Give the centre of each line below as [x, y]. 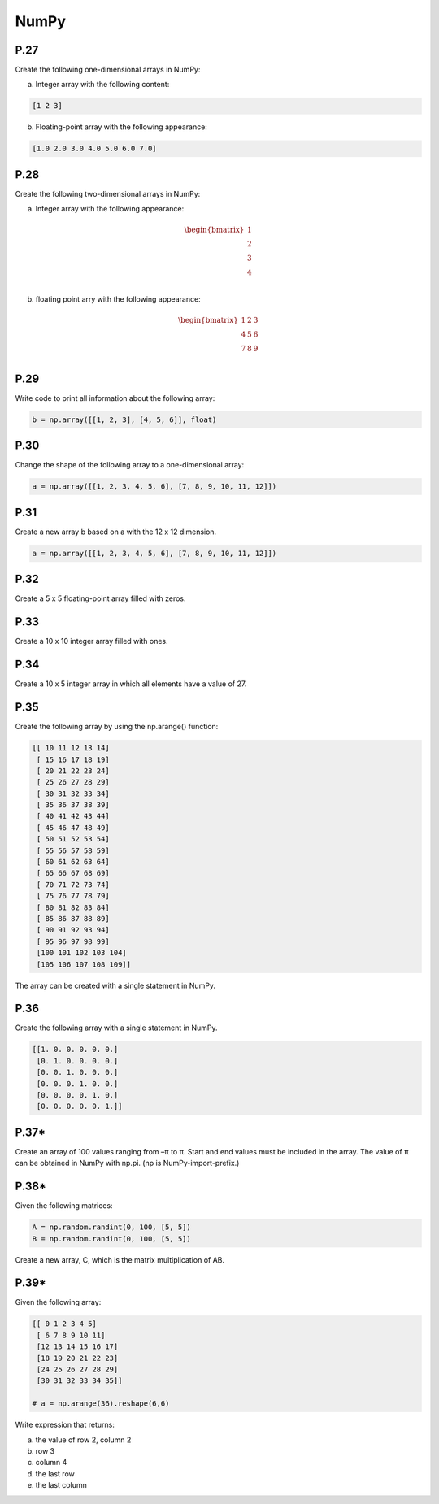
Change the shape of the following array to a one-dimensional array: [130, 465]
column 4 [51, 1463]
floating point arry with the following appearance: [118, 299]
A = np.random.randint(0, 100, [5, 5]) [111, 1227]
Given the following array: [58, 1302]
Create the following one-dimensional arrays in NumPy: [108, 70]
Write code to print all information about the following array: [115, 398]
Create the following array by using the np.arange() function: [117, 727]
